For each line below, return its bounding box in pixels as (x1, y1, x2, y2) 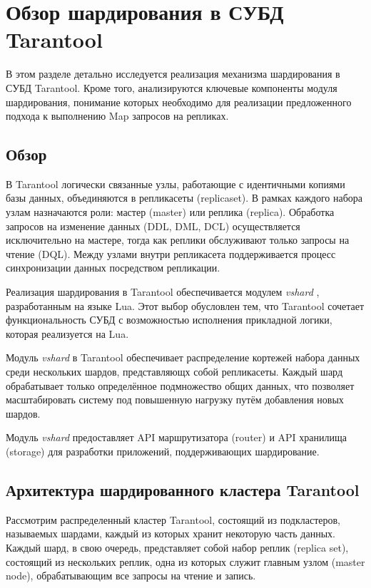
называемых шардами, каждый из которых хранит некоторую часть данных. (6, 526, 335, 541)
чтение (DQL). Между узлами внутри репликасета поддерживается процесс (6, 246, 336, 261)
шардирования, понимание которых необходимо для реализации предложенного (6, 94, 352, 109)
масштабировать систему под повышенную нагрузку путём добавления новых (6, 392, 344, 407)
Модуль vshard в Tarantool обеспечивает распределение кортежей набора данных (6, 350, 360, 365)
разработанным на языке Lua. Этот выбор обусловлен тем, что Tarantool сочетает (6, 298, 365, 313)
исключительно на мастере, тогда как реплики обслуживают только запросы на (6, 232, 350, 247)
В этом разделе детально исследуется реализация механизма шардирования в (6, 66, 340, 81)
